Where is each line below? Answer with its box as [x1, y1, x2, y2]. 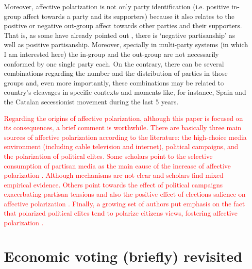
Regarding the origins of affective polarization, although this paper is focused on [4, 113, 243, 123]
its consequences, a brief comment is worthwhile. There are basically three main [4, 122, 241, 133]
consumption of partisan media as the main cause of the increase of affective [4, 160, 231, 170]
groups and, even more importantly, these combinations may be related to [4, 77, 224, 87]
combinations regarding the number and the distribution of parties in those [4, 68, 228, 78]
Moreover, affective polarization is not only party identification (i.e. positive [4, 1, 230, 11]
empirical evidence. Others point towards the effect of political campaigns [4, 179, 223, 189]
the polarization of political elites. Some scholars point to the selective [4, 151, 213, 161]
